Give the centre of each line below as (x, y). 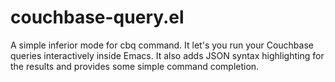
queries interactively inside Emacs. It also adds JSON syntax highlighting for (167, 55)
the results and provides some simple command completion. (135, 66)
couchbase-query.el (97, 17)
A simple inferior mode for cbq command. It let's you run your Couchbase (162, 45)
